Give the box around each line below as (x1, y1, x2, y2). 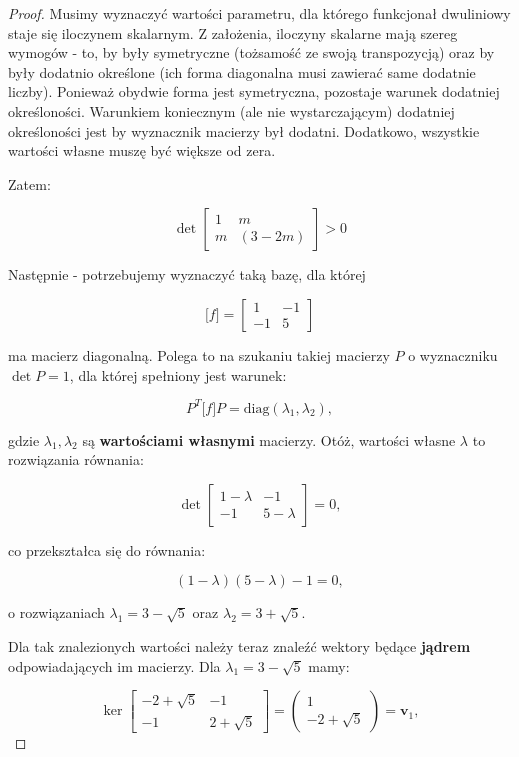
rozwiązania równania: (8, 449, 144, 470)
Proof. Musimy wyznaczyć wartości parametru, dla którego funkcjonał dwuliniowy (8, 3, 511, 23)
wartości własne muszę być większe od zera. (8, 140, 276, 161)
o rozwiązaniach (8, 602, 105, 623)
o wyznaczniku (408, 344, 498, 365)
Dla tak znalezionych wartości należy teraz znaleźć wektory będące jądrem (8, 636, 471, 656)
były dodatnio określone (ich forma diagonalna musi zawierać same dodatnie (8, 61, 476, 82)
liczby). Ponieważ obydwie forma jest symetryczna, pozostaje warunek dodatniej (8, 81, 500, 102)
